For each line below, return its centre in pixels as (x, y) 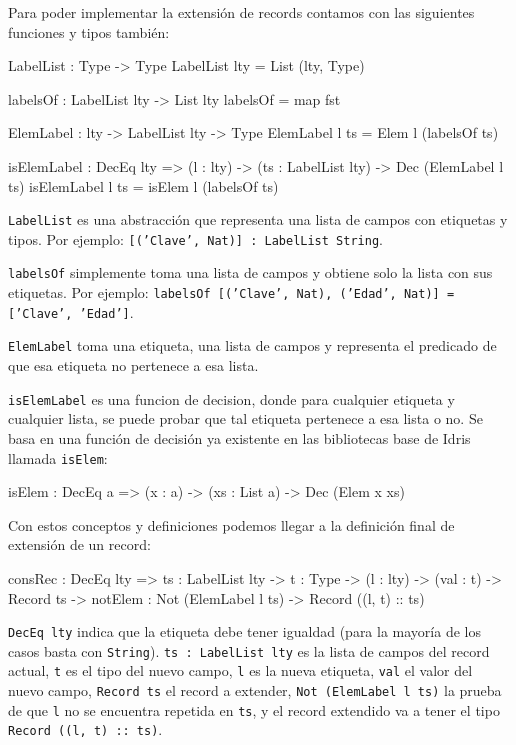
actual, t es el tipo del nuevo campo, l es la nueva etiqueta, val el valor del (240, 670)
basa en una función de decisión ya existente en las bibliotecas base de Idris (239, 437)
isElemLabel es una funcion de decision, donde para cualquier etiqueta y (231, 398)
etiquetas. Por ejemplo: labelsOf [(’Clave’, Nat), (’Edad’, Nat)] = (231, 292)
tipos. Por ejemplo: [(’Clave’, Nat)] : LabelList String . (195, 238)
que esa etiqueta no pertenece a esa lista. (133, 365)
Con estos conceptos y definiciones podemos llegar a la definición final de (231, 524)
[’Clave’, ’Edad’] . (71, 311)
